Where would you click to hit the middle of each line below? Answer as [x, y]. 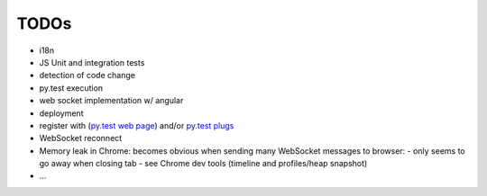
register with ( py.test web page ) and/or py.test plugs [137, 125]
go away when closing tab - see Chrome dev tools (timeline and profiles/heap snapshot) [203, 164]
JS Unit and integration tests [92, 62]
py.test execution [71, 88]
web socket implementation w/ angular [111, 101]
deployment [61, 113]
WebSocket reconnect [81, 138]
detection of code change [87, 76]
